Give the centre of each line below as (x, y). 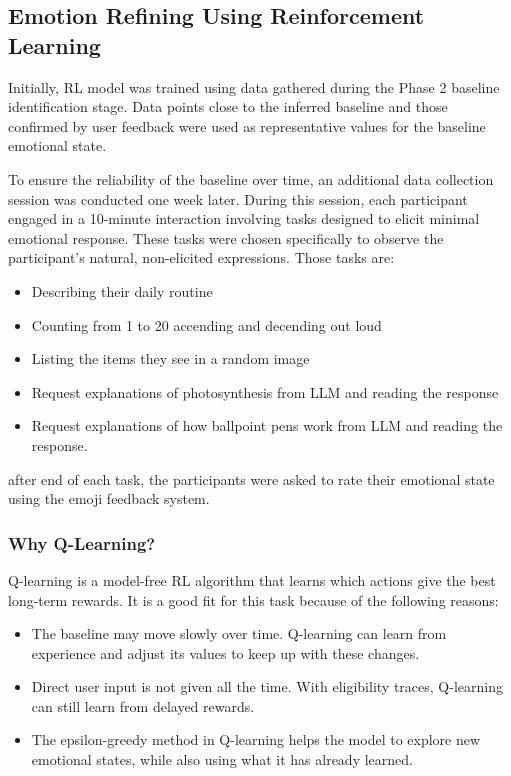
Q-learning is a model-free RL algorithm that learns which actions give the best (252, 579)
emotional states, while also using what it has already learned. (222, 759)
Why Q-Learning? (82, 542)
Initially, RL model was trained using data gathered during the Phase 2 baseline (254, 86)
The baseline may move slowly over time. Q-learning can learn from (239, 633)
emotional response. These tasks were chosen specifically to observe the (226, 237)
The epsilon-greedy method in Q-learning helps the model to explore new (256, 739)
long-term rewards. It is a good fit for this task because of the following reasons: (253, 599)
